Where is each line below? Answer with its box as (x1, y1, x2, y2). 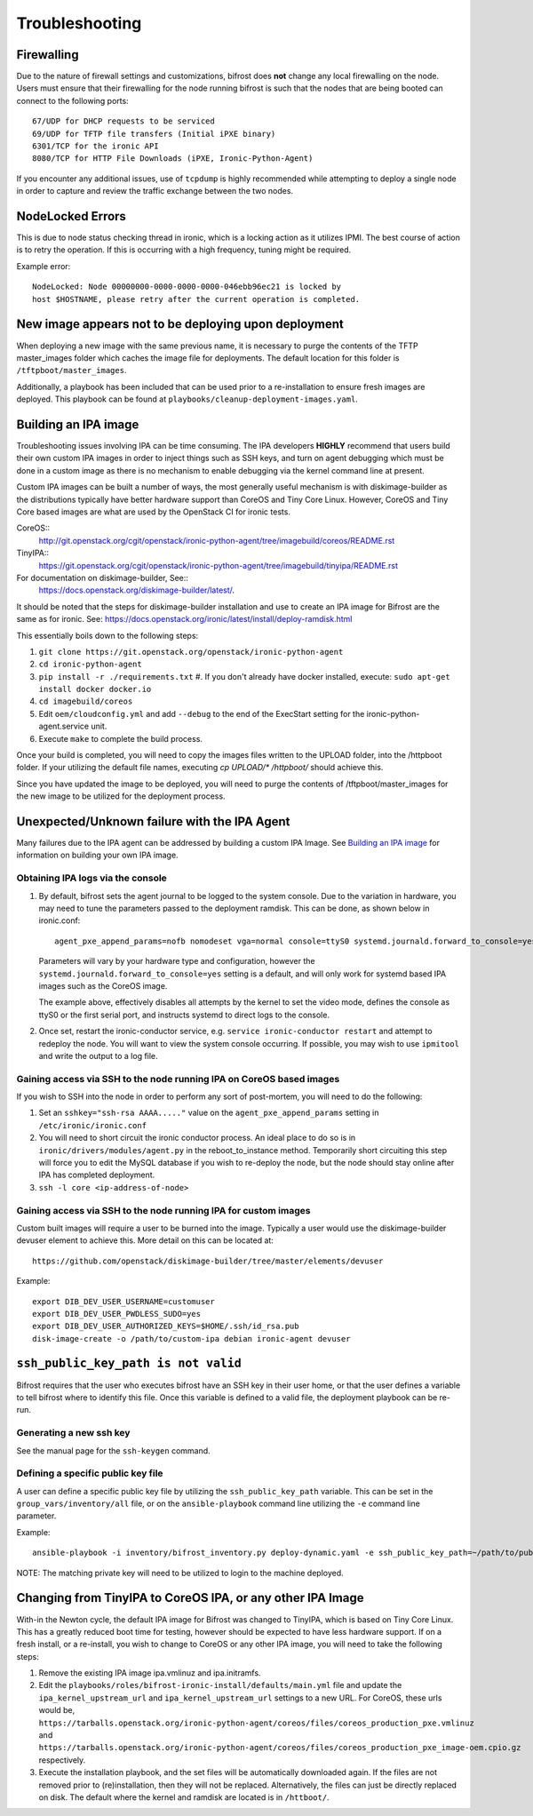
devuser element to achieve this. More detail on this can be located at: (16, 1235, 274, 1246)
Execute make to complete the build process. (38, 733, 203, 744)
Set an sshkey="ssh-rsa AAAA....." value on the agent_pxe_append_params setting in (38, 1107, 379, 1119)
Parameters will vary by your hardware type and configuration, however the (38, 956, 315, 967)
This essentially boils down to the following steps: (16, 630, 199, 641)
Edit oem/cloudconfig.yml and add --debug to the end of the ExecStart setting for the (38, 708, 365, 719)
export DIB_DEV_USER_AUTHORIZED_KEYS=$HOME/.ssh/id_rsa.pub (32, 1321, 299, 1332)
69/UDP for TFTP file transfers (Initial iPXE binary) (32, 129, 276, 139)
